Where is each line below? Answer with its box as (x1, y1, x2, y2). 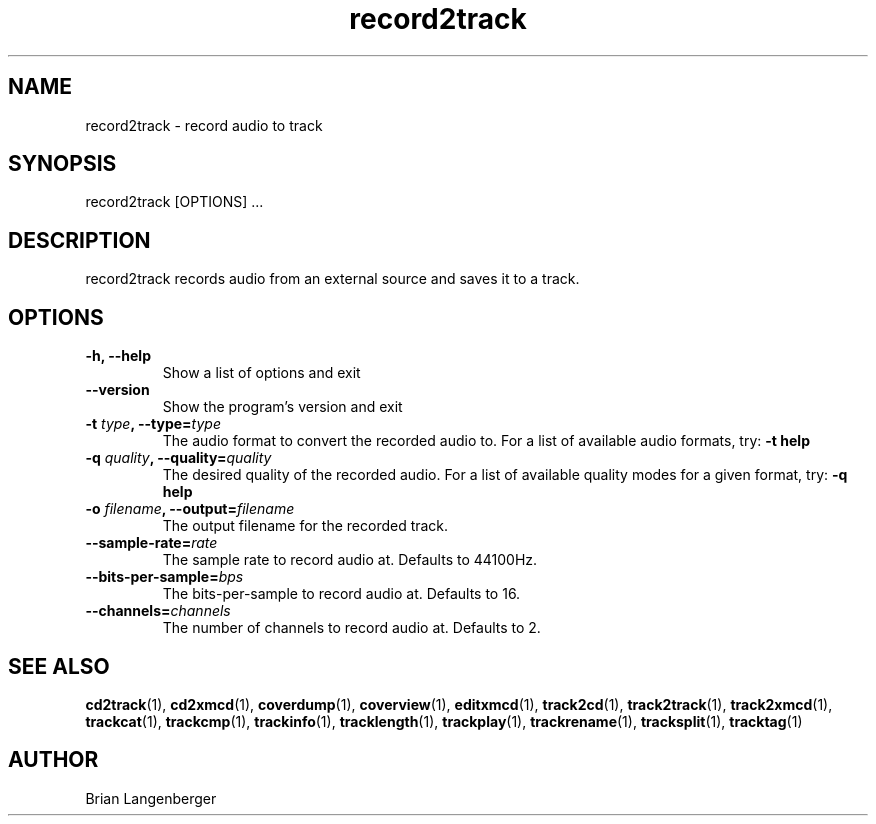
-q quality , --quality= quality (85, 449, 272, 467)
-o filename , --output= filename (85, 500, 295, 518)
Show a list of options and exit (162, 364, 361, 382)
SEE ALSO (8, 653, 110, 679)
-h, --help (85, 347, 151, 365)
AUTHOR (8, 747, 99, 773)
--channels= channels (85, 602, 231, 620)
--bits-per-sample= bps (85, 568, 244, 586)
